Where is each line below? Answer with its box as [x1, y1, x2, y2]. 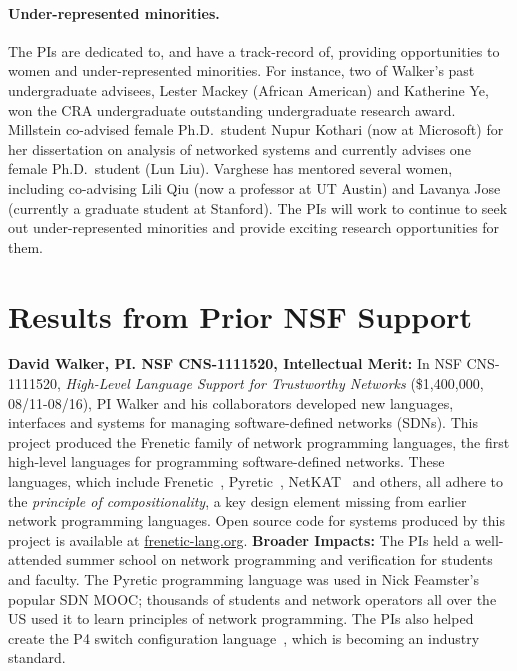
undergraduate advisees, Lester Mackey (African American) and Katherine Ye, [8, 79, 489, 100]
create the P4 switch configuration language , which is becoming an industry [8, 627, 480, 648]
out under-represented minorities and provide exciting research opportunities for [8, 217, 500, 238]
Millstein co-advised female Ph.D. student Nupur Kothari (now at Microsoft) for [8, 119, 504, 140]
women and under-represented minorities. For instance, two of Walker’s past [8, 60, 475, 81]
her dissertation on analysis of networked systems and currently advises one [8, 138, 471, 159]
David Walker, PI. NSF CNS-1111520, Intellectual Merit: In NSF [8, 353, 462, 374]
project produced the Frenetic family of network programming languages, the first [8, 431, 510, 452]
